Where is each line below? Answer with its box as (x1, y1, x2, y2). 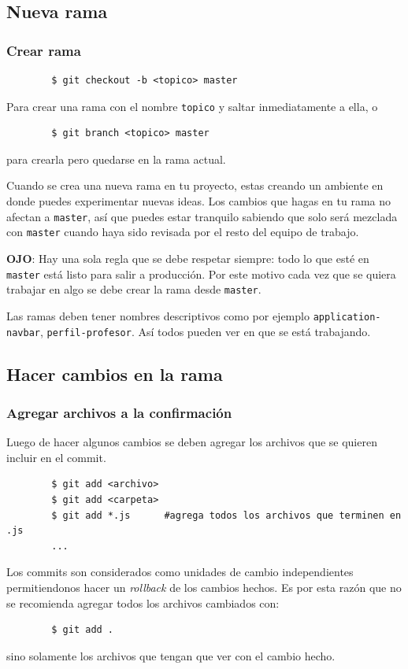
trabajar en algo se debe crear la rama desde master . (6, 281, 261, 298)
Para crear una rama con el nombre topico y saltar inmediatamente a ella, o (6, 98, 378, 114)
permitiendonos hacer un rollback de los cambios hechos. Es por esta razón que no (6, 578, 402, 595)
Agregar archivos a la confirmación (6, 402, 232, 422)
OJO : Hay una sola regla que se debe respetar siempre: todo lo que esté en (6, 249, 369, 266)
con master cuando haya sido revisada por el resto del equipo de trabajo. (6, 224, 359, 240)
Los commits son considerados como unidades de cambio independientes (6, 564, 354, 580)
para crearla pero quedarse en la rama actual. (6, 150, 226, 167)
